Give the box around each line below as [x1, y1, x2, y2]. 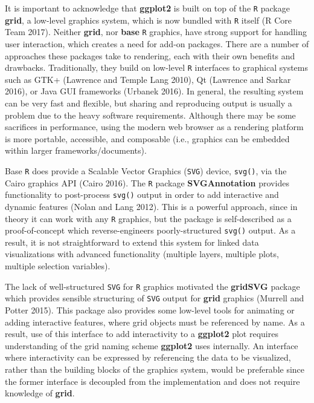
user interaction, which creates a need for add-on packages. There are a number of [5, 37, 309, 50]
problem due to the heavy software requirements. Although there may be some [5, 108, 296, 121]
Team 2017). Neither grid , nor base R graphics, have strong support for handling [5, 25, 307, 38]
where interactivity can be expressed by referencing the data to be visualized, [5, 351, 291, 364]
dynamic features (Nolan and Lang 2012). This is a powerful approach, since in [5, 200, 298, 212]
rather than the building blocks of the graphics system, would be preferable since [5, 362, 305, 375]
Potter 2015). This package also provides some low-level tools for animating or [5, 303, 295, 316]
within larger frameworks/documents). [5, 144, 147, 157]
